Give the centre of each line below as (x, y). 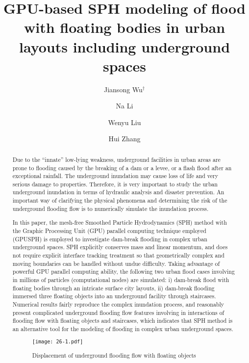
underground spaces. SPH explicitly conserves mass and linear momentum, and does (120, 247)
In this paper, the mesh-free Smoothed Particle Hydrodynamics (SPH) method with (120, 222)
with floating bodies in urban (124, 27)
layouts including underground (124, 46)
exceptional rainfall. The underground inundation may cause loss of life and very (115, 176)
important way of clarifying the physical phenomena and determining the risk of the (120, 200)
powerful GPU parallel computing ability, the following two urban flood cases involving (124, 272)
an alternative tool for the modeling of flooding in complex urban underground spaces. (123, 328)
